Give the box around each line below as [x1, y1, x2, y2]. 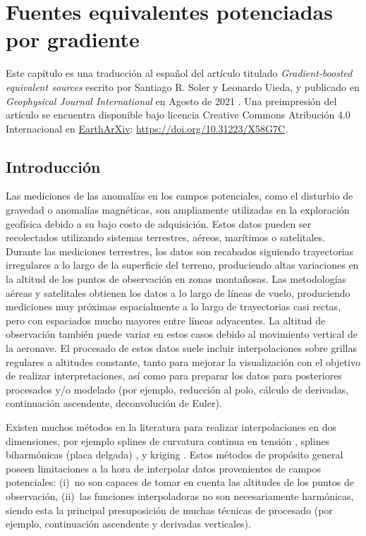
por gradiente [6, 25, 140, 54]
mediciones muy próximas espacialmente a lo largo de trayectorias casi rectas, [6, 299, 341, 314]
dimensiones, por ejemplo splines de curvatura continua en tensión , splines [6, 433, 330, 448]
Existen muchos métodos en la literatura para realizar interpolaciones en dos [6, 419, 337, 434]
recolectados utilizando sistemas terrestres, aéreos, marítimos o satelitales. [6, 230, 325, 245]
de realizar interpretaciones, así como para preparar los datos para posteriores [6, 368, 342, 383]
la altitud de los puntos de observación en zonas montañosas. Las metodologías [6, 272, 347, 286]
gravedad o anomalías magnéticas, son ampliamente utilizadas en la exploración [6, 202, 350, 217]
